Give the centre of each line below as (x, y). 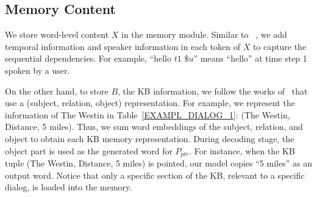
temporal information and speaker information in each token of (123, 46)
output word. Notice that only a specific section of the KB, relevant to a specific (155, 175)
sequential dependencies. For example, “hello (88, 58)
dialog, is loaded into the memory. (69, 187)
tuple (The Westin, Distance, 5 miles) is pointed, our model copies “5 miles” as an (158, 163)
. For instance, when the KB (242, 150)
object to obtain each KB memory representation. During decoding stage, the (150, 138)
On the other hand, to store (57, 91)
